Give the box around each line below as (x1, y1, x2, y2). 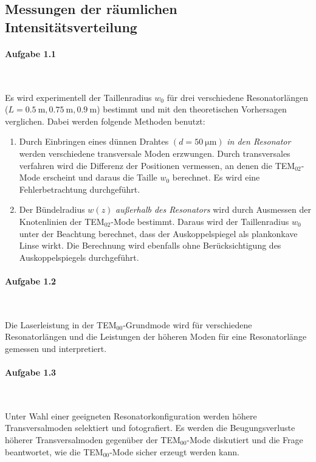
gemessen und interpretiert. (5, 342, 107, 354)
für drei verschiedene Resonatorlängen (167, 91, 308, 103)
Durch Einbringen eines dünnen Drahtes (19, 135, 169, 148)
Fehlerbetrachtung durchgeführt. (19, 182, 140, 195)
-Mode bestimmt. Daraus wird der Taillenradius (111, 215, 289, 227)
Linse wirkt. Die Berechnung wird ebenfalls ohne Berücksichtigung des (19, 239, 281, 252)
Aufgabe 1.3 (5, 366, 57, 379)
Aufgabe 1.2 (5, 274, 57, 287)
